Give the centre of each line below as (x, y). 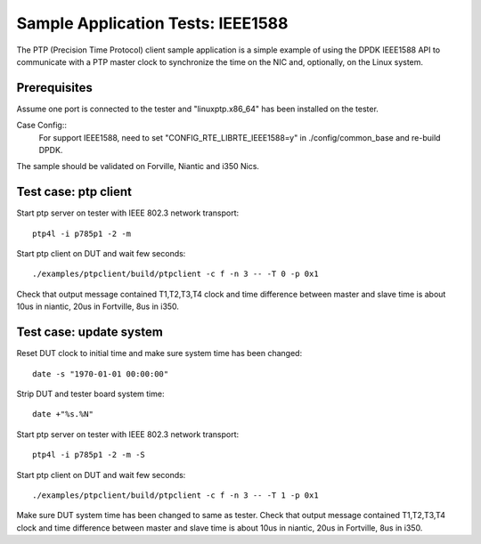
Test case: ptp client (74, 192)
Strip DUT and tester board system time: (90, 394)
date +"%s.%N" (63, 414)
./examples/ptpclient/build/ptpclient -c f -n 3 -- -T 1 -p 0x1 (176, 495)
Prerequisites (54, 88)
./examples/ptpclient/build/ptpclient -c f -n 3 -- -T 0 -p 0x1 (176, 274)
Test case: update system (90, 333)
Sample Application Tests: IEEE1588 (152, 23)
